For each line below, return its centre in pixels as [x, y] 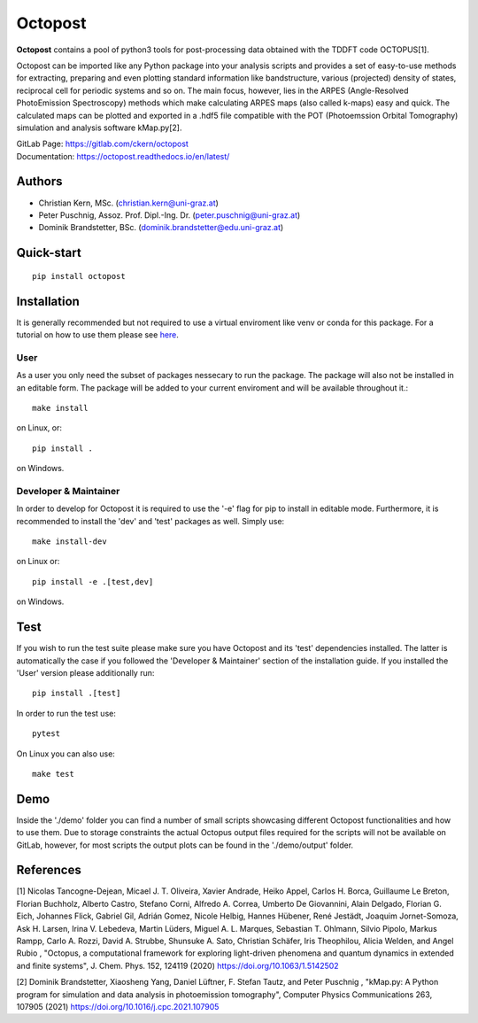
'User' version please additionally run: [85, 672]
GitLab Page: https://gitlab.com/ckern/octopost [103, 144]
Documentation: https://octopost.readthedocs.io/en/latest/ [123, 156]
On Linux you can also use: [66, 754]
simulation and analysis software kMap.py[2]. [99, 128]
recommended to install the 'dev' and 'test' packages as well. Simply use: [150, 521]
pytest [46, 734]
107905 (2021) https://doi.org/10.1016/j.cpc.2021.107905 [118, 1007]
